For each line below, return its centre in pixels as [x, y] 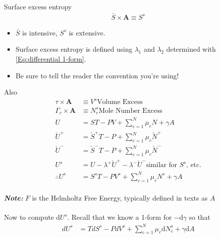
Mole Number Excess [130, 111]
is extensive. [87, 32]
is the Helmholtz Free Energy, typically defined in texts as [120, 198]
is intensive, [40, 32]
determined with [191, 49]
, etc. [194, 165]
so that [200, 217]
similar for [162, 165]
